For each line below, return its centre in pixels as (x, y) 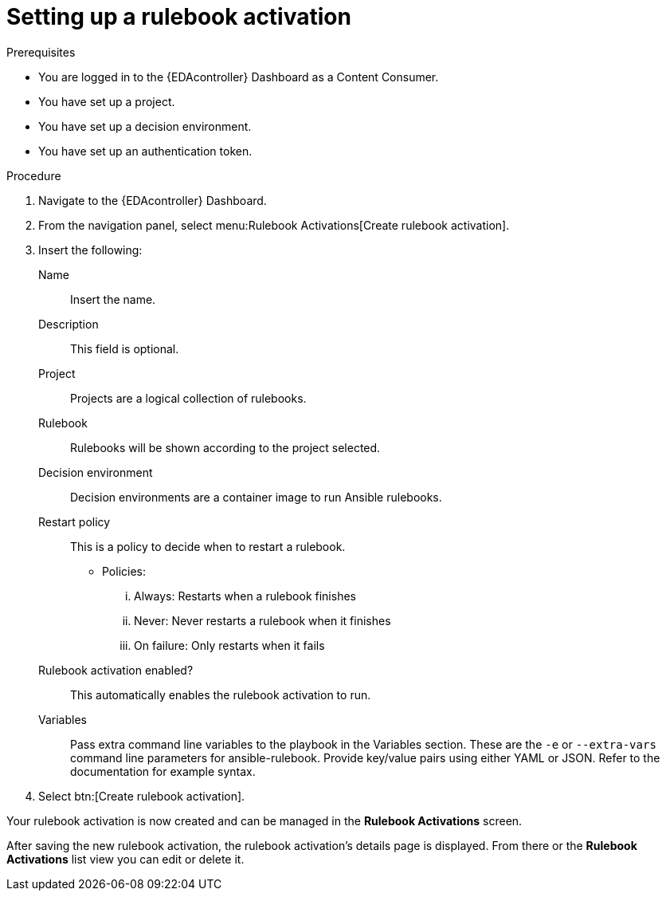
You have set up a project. (107, 101)
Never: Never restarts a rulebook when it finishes (262, 620)
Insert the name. (113, 299)
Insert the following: (90, 250)
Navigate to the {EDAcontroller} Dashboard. (153, 200)
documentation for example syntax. (163, 771)
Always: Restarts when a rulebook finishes (245, 596)
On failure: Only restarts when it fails (229, 645)
